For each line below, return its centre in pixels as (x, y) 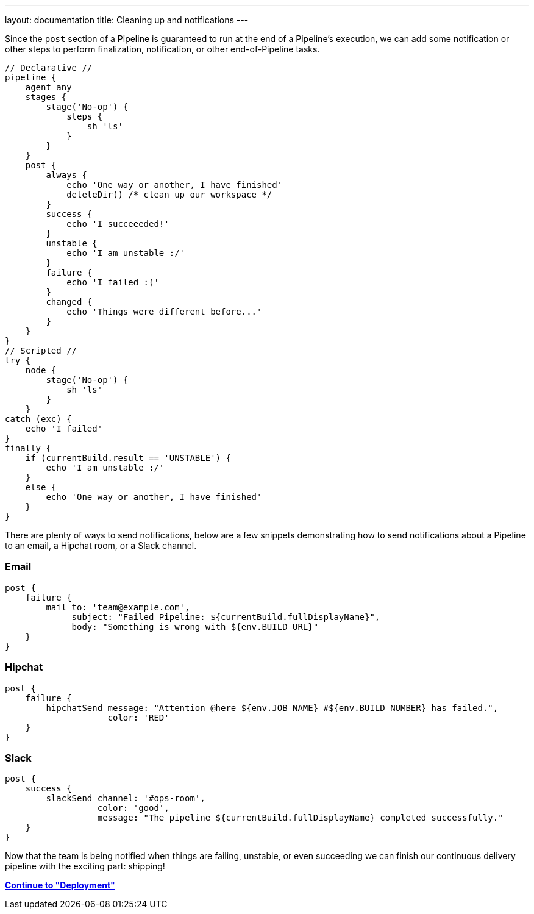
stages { (46, 97)
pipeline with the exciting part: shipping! (85, 866)
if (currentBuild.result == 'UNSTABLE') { (128, 458)
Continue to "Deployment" (60, 885)
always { (66, 175)
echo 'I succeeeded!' (118, 224)
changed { (69, 302)
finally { (28, 448)
